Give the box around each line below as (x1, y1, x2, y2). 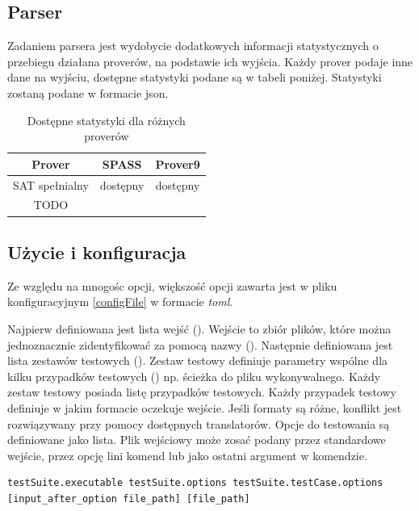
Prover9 (155, 155, 200, 172)
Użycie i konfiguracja (7, 239, 186, 264)
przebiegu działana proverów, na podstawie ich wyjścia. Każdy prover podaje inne (7, 52, 413, 69)
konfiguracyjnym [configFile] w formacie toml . (7, 293, 233, 310)
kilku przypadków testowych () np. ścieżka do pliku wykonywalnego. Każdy (7, 367, 381, 384)
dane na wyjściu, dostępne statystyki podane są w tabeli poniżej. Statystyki (7, 69, 382, 86)
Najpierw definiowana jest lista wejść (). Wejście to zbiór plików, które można (7, 320, 392, 337)
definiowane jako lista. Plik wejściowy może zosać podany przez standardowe (7, 431, 386, 448)
